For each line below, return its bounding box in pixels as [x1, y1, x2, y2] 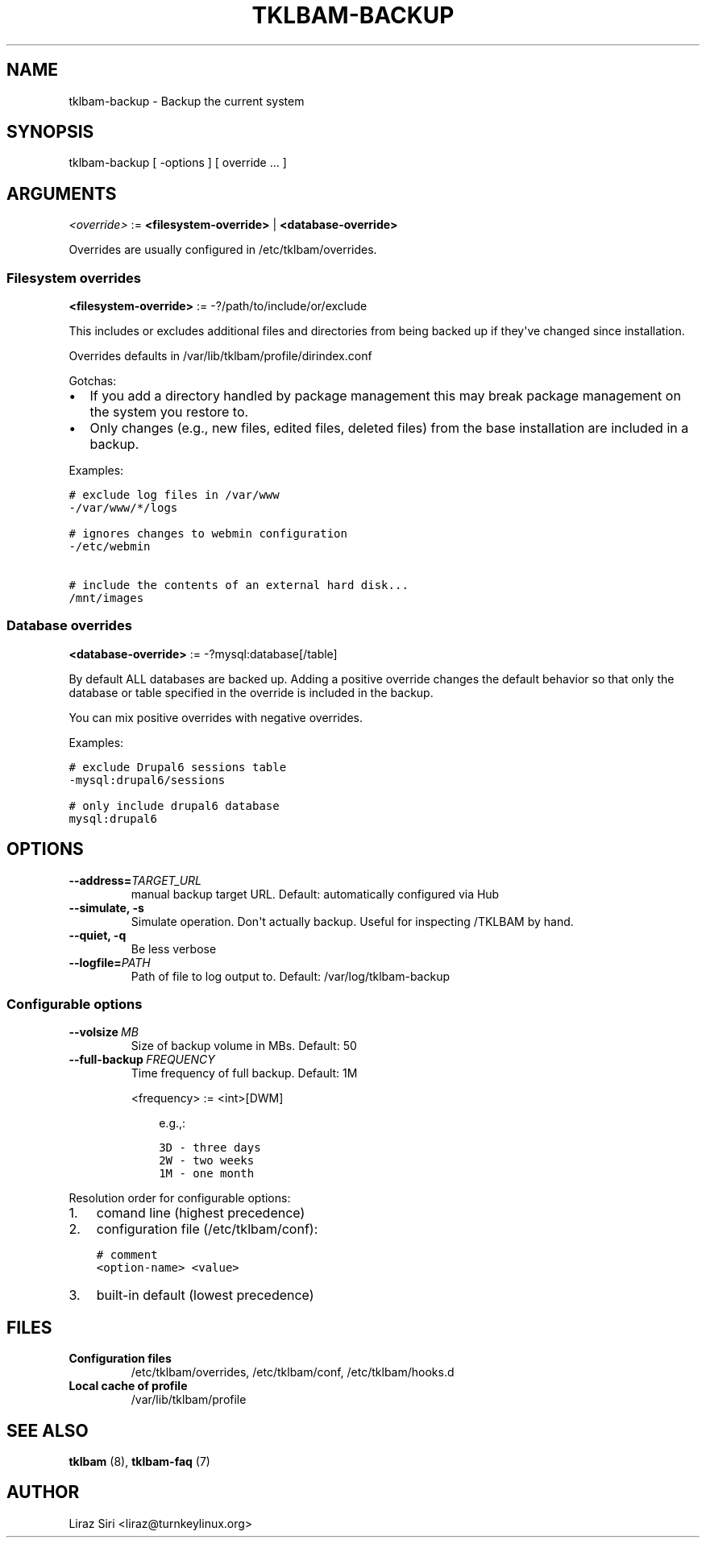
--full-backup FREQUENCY [69, 1052, 215, 1067]
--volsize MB [69, 1025, 139, 1040]
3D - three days [159, 1141, 261, 1155]
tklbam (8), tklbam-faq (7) [69, 1455, 210, 1469]
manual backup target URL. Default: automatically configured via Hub [131, 886, 500, 901]
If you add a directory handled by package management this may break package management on [89, 388, 681, 405]
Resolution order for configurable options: [69, 1191, 291, 1206]
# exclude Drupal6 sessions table [69, 760, 287, 774]
